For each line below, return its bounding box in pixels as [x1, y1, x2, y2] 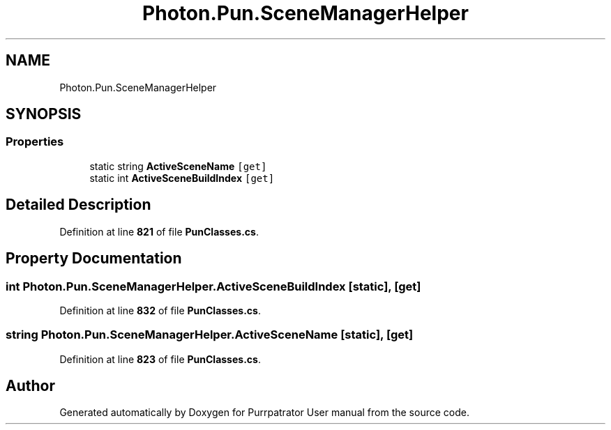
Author [6, 377, 55, 395]
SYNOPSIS [6, 105, 82, 123]
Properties [6, 135, 64, 149]
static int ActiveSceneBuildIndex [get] [89, 171, 275, 184]
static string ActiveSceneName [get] [89, 160, 267, 172]
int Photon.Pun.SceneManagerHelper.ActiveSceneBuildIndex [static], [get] [6, 279, 421, 293]
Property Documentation [6, 249, 182, 268]
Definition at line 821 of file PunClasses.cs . [59, 225, 259, 238]
